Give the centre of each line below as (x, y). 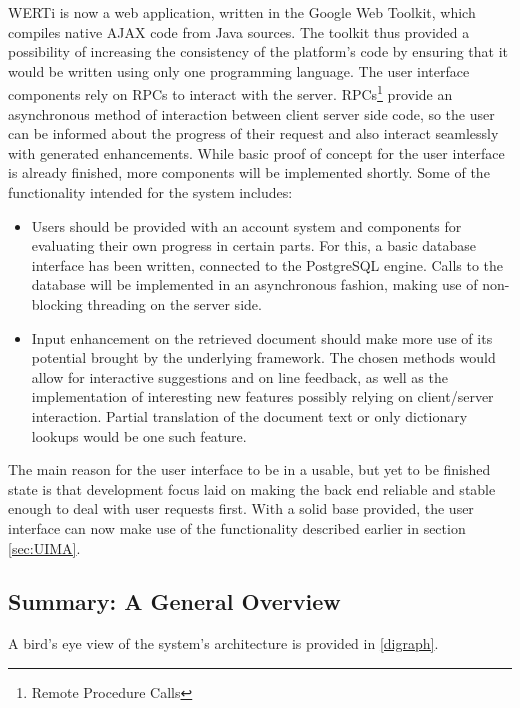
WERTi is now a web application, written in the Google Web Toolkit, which (242, 12)
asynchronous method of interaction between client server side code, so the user (251, 113)
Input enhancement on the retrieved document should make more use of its (262, 337)
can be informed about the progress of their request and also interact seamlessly (253, 133)
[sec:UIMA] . (44, 547)
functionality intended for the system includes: (150, 192)
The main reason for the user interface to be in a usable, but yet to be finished (249, 469)
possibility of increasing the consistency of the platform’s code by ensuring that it (258, 51)
